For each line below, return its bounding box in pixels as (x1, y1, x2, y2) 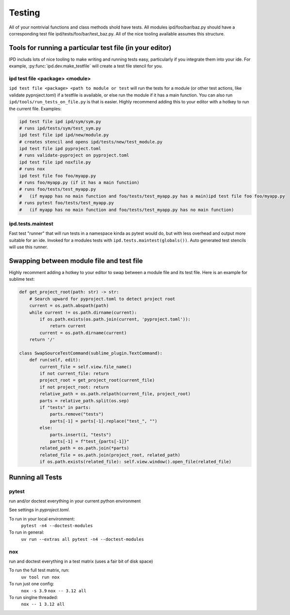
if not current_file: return (39, 371, 109, 376)
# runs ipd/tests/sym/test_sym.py (19, 125, 101, 131)
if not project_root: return (39, 384, 109, 390)
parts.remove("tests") (49, 411, 104, 417)
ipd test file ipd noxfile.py (19, 159, 91, 165)
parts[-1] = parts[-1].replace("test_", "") (49, 418, 158, 424)
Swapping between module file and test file (9, 257, 143, 265)
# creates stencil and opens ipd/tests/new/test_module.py (19, 139, 162, 145)
